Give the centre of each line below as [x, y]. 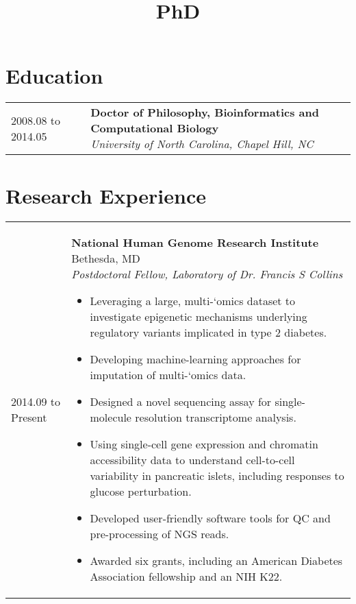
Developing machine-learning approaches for [195, 359]
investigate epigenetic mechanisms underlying [199, 317]
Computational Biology [155, 128]
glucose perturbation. [141, 492]
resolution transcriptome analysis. [216, 418]
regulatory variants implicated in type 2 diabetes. [208, 333]
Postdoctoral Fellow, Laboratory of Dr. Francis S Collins [207, 274]
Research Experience [106, 195]
